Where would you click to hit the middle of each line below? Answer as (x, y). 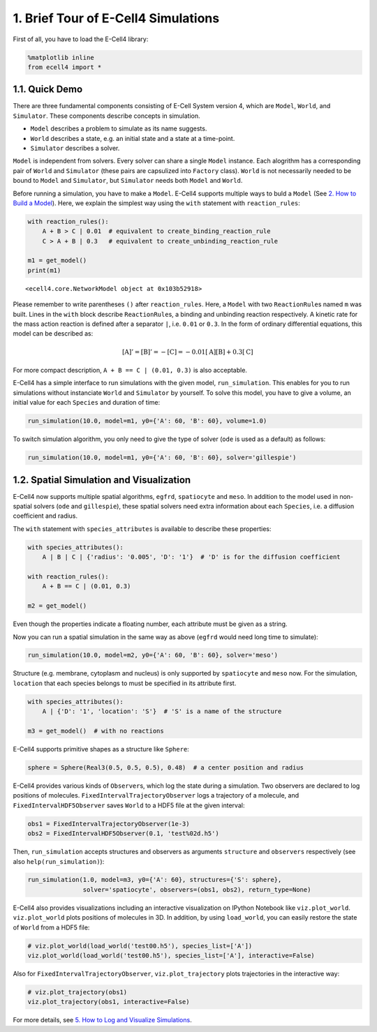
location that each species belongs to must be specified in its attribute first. (125, 683)
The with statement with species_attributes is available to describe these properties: (142, 529)
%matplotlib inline (61, 57)
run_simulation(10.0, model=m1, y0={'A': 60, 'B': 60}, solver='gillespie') (162, 458)
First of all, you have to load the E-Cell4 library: (81, 39)
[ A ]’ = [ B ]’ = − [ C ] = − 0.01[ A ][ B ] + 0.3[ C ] (188, 352)
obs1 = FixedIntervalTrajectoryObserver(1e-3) (109, 824)
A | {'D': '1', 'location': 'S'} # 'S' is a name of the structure (162, 711)
